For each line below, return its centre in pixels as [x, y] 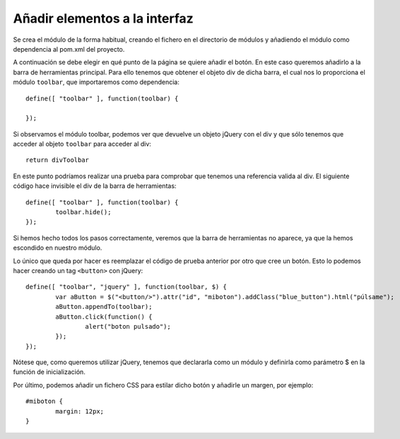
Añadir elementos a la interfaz [103, 18]
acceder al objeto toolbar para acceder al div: [82, 144]
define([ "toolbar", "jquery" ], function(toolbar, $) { [127, 287]
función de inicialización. [49, 372]
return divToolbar [58, 160]
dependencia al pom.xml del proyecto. [69, 49]
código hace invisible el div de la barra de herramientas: [95, 186]
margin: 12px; [80, 411]
